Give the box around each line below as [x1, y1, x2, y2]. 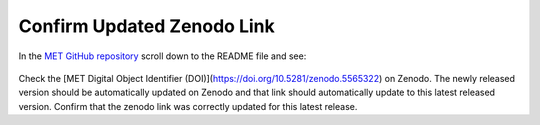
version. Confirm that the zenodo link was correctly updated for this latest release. [18, 100, 358, 112]
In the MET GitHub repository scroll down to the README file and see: [18, 50, 307, 62]
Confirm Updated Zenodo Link [18, 15, 275, 37]
